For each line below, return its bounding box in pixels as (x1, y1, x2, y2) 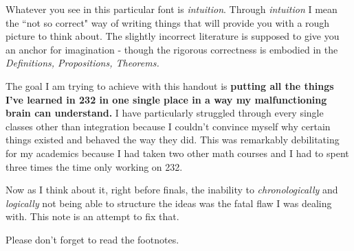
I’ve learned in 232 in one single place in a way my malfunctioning (5, 92, 327, 106)
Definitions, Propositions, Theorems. (5, 56, 159, 70)
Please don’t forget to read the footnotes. (5, 232, 179, 246)
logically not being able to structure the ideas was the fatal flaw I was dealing (5, 195, 332, 210)
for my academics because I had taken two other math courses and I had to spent (5, 145, 349, 160)
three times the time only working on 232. (5, 159, 183, 174)
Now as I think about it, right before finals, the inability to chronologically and (5, 182, 338, 197)
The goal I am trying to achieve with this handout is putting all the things (5, 78, 334, 93)
